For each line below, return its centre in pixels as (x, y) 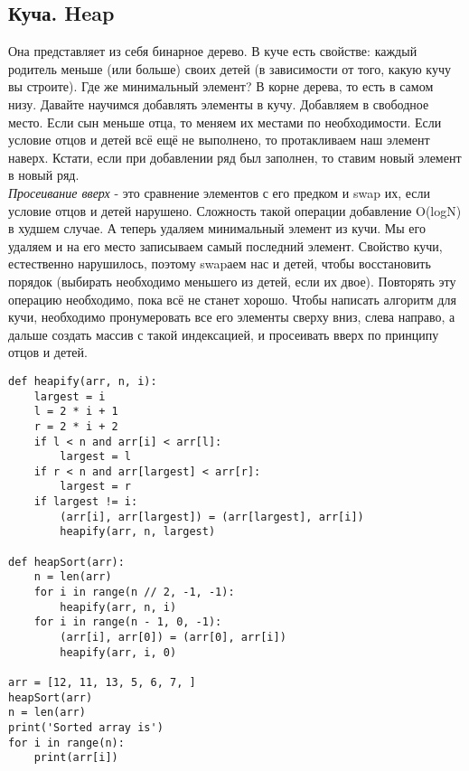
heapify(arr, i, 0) (118, 652)
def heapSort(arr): (66, 562)
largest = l (96, 457)
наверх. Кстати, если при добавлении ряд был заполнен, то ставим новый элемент (235, 157)
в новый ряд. (44, 175)
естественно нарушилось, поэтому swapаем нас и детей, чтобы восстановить (220, 263)
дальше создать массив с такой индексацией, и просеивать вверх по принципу (224, 334)
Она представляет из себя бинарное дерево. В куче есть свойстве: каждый (213, 51)
